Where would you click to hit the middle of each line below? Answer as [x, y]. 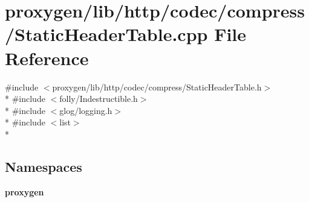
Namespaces [44, 166]
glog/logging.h [86, 110]
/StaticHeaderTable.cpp [106, 34]
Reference [47, 58]
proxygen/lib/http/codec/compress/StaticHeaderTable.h [157, 87]
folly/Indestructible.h [99, 99]
